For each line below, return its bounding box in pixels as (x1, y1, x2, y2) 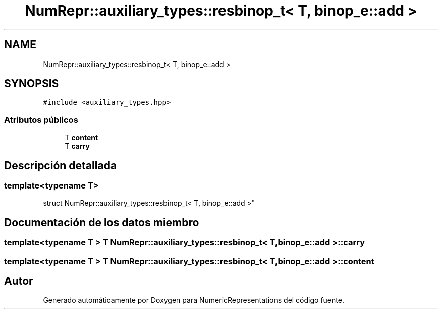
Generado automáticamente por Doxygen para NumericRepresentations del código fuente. (43, 296, 344, 305)
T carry (65, 142, 90, 151)
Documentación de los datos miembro (4, 216, 199, 229)
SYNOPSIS (4, 77, 59, 90)
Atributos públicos (4, 114, 78, 125)
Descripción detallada (4, 159, 117, 172)
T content (65, 133, 98, 142)
